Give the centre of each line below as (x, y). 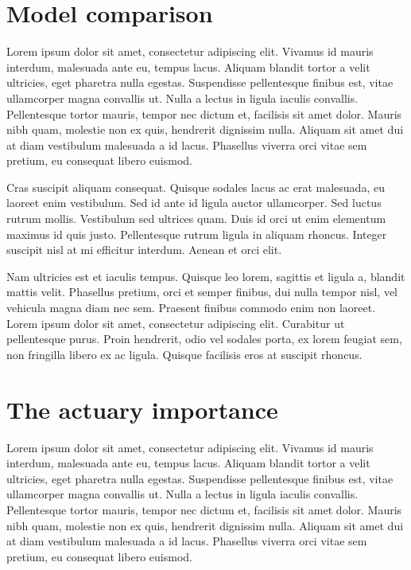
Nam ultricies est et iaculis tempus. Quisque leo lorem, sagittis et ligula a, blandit (206, 276)
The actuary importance (142, 409)
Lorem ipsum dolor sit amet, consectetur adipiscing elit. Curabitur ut (176, 323)
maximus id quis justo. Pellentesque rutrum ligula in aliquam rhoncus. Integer (197, 234)
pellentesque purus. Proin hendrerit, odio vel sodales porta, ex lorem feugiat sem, (204, 339)
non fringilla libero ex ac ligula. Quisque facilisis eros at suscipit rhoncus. (184, 354)
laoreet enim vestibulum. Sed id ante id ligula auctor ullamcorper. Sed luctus (194, 203)
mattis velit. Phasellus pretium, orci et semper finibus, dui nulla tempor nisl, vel (202, 292)
